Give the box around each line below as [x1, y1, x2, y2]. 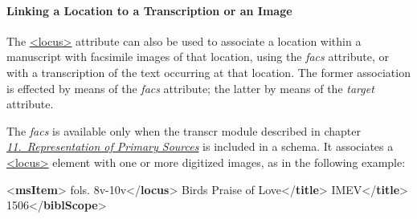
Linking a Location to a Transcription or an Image [6, 2, 292, 18]
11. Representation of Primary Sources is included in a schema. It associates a [6, 138, 394, 155]
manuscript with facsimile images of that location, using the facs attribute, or [6, 48, 389, 65]
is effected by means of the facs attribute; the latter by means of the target [6, 79, 374, 96]
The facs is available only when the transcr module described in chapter [6, 122, 361, 139]
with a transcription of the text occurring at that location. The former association [6, 63, 411, 80]
